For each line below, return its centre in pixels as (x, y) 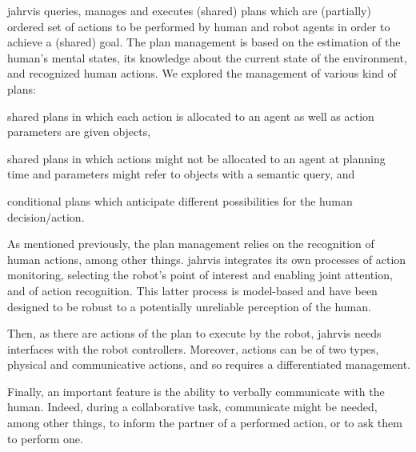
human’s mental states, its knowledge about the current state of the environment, (207, 57)
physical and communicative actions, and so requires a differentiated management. (209, 364)
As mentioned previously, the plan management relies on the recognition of (191, 244)
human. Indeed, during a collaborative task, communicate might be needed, (192, 407)
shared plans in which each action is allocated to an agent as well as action (191, 116)
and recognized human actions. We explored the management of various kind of (202, 73)
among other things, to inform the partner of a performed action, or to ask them (205, 423)
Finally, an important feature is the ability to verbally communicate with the (196, 391)
